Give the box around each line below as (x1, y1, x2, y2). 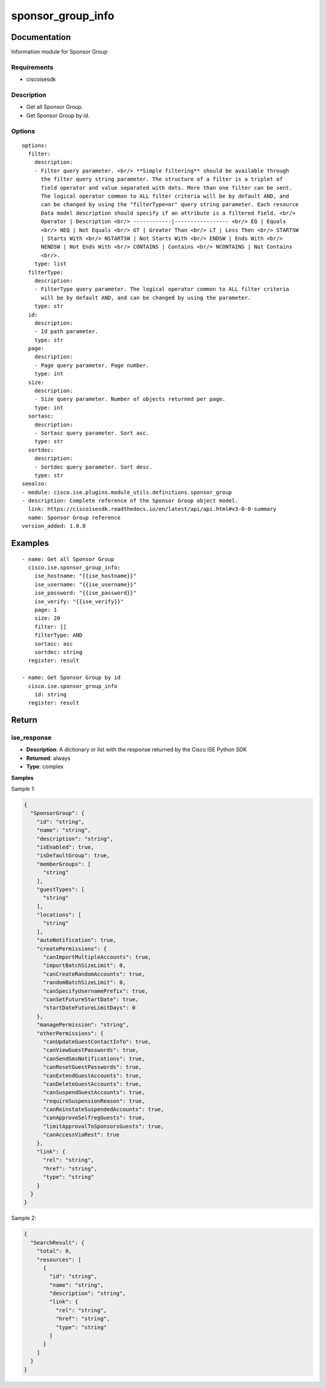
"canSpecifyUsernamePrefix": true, (43, 987, 149, 994)
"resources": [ (36, 1256, 81, 1263)
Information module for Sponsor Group (11, 48, 108, 56)
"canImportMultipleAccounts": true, (43, 954, 152, 961)
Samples (11, 774, 34, 781)
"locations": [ (36, 912, 81, 918)
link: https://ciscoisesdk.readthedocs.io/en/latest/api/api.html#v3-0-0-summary (28, 505, 277, 513)
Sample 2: (11, 1214, 36, 1222)
